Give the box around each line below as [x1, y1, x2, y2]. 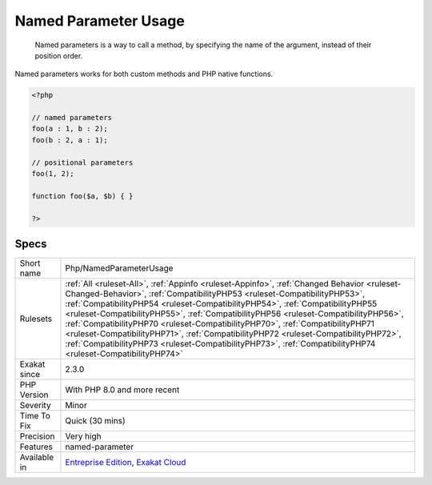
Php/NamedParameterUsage [65, 263, 174, 274]
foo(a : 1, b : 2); [31, 124, 108, 134]
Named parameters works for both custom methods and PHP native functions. [14, 69, 274, 79]
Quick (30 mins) [65, 415, 126, 427]
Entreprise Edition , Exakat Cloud [65, 457, 186, 468]
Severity [19, 400, 51, 411]
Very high [65, 431, 102, 442]
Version [19, 389, 49, 400]
